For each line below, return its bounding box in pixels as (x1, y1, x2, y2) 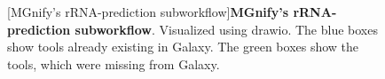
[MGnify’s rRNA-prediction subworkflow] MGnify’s (7, 3, 289, 20)
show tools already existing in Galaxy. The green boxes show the (7, 37, 359, 56)
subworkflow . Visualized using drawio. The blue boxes (75, 20, 378, 38)
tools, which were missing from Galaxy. (7, 54, 220, 73)
